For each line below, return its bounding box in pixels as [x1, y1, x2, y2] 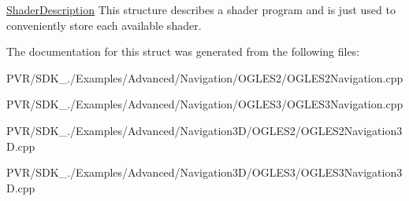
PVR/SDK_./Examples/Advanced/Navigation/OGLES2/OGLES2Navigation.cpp [6, 69, 403, 86]
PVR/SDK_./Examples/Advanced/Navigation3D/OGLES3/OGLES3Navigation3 [6, 164, 403, 181]
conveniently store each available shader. [6, 16, 202, 33]
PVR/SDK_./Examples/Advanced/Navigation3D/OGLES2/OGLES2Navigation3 [6, 122, 403, 138]
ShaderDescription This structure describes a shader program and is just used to [6, 2, 396, 17]
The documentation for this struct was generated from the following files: [6, 43, 360, 60]
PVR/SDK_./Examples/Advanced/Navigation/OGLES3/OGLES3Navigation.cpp [6, 96, 403, 112]
